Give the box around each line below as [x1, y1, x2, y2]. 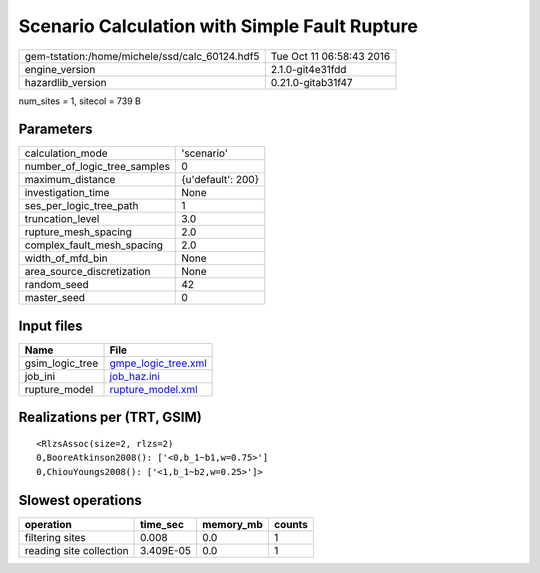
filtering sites [24, 530, 87, 544]
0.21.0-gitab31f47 [270, 75, 354, 89]
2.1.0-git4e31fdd [270, 62, 347, 76]
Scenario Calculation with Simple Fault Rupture [18, 15, 419, 37]
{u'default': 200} [181, 173, 260, 187]
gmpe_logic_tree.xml [109, 356, 207, 370]
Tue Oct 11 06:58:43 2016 [270, 49, 391, 63]
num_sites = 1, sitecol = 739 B [18, 95, 142, 107]
